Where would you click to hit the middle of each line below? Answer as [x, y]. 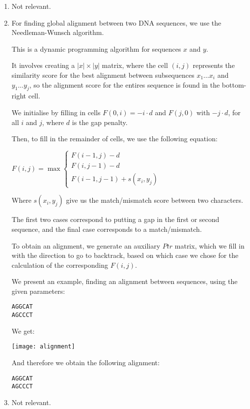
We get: [23, 330]
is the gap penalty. [100, 122]
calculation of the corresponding [60, 265]
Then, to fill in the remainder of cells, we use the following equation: [114, 139]
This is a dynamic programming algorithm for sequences [96, 48]
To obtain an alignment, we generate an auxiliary [86, 245]
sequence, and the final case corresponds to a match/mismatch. [107, 229]
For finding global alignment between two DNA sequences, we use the [116, 22]
